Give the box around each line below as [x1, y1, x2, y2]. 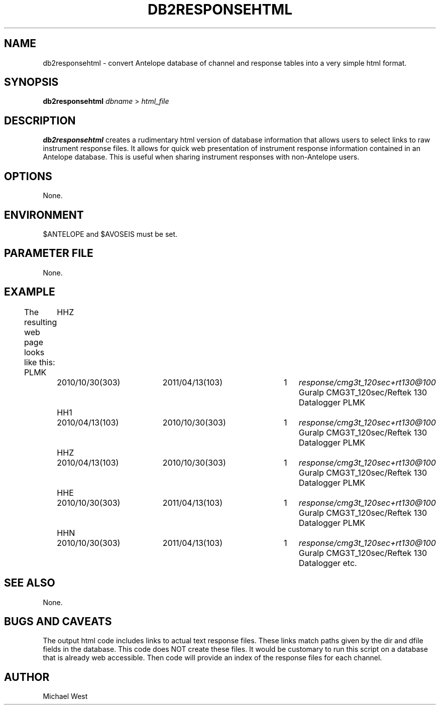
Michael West [43, 692, 88, 701]
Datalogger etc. [298, 557, 357, 568]
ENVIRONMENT [4, 208, 84, 221]
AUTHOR [4, 670, 50, 683]
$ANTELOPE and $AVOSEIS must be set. [43, 229, 178, 238]
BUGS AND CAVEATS [4, 615, 112, 628]
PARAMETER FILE [4, 247, 93, 260]
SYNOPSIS [4, 76, 59, 89]
